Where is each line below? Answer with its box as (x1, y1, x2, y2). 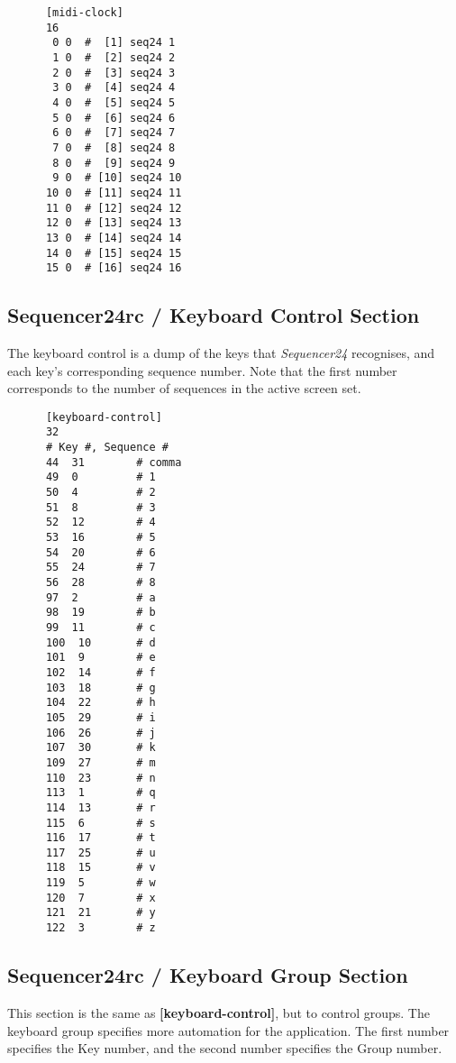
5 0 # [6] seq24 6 (52, 111, 176, 124)
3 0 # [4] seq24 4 (52, 81, 176, 95)
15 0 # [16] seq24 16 (45, 261, 182, 275)
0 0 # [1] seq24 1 (52, 36, 176, 50)
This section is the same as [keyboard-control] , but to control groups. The (7, 1003, 430, 1022)
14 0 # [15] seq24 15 (45, 246, 182, 260)
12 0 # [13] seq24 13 (45, 216, 182, 230)
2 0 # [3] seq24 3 (52, 66, 176, 79)
